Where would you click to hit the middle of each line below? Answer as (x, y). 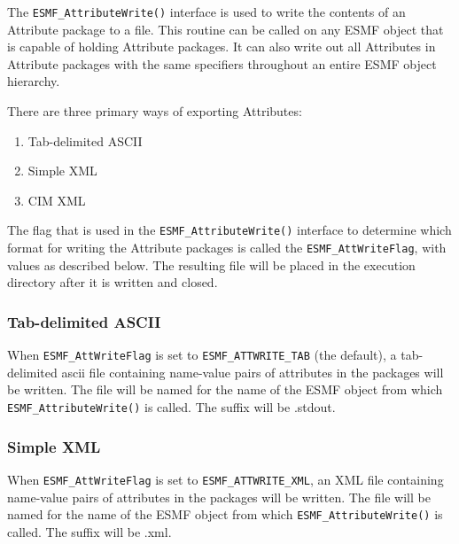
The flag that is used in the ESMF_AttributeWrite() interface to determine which (229, 230)
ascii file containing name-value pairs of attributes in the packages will (253, 372)
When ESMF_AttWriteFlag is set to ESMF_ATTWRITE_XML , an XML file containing (226, 479)
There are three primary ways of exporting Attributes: (155, 111)
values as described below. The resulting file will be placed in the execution (211, 264)
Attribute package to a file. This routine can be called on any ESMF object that (226, 29)
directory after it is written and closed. (113, 282)
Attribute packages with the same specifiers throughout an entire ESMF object (222, 63)
